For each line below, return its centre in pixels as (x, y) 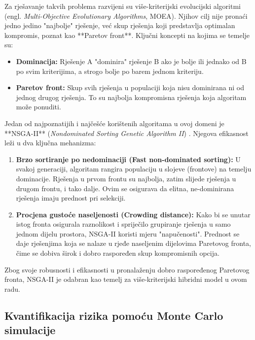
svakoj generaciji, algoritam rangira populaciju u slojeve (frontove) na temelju (134, 169)
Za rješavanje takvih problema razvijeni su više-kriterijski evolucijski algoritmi (123, 6)
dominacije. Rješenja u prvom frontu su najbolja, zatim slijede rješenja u (126, 178)
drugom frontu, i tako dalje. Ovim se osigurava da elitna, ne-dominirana (125, 188)
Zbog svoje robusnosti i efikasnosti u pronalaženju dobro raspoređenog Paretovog (127, 269)
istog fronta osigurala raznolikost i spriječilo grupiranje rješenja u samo (123, 224)
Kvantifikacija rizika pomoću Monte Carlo (114, 315)
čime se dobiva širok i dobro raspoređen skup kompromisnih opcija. (118, 253)
